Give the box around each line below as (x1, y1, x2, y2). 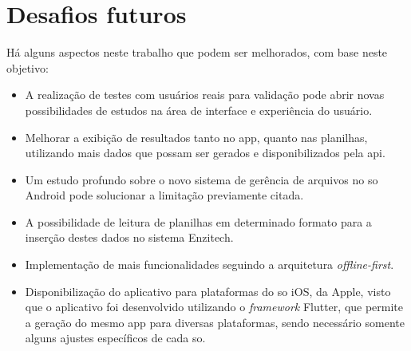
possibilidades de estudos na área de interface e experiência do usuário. (25, 101, 373, 118)
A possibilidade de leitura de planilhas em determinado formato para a (25, 213, 372, 230)
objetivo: (6, 59, 49, 76)
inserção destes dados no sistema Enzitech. (25, 229, 234, 246)
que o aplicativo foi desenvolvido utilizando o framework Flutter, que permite (25, 298, 404, 315)
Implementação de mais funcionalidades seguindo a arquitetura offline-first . (25, 256, 394, 273)
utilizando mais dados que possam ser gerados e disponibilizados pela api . (25, 144, 385, 161)
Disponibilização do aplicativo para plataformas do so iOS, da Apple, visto (25, 282, 391, 299)
